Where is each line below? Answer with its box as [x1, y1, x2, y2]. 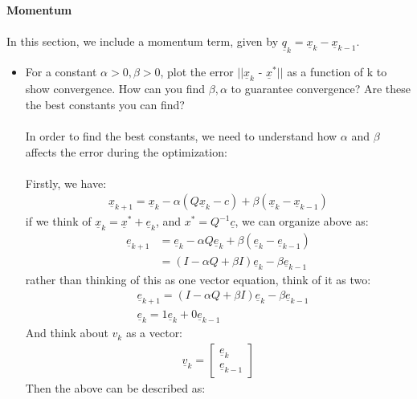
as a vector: [125, 324, 183, 341]
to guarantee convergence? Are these [231, 80, 411, 97]
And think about [25, 324, 108, 341]
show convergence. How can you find [25, 80, 206, 97]
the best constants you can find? [25, 96, 185, 112]
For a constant [25, 63, 97, 80]
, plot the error [160, 63, 234, 80]
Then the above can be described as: [25, 379, 206, 396]
